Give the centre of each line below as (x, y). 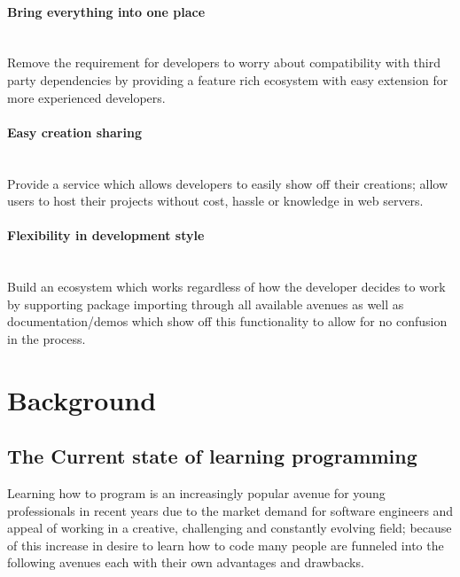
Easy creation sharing (74, 132)
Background (82, 399)
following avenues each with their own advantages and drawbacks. (186, 562)
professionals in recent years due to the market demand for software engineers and (230, 510)
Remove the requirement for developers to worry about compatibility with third (224, 62)
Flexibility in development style (106, 235)
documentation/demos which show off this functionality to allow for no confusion (227, 321)
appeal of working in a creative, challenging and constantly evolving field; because (230, 528)
